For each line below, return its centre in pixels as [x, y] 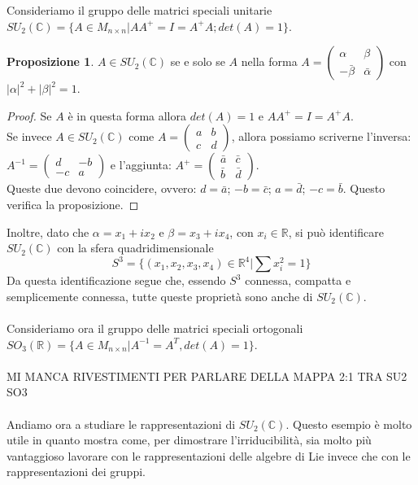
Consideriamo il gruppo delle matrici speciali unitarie [139, 10]
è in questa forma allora [127, 115]
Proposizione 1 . [50, 61]
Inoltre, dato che [48, 232]
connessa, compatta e [298, 280]
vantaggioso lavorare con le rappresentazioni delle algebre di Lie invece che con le [209, 455]
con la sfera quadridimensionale [135, 248]
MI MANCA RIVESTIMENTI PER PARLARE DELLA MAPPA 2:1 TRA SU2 [207, 376]
